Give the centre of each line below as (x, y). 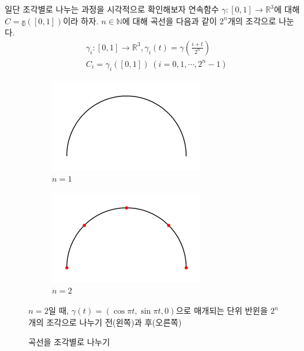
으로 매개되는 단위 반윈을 (222, 310)
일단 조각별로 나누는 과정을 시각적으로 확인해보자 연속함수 (112, 9)
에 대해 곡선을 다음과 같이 (170, 20)
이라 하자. (81, 20)
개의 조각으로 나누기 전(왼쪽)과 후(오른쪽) (105, 322)
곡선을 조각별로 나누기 (69, 342)
